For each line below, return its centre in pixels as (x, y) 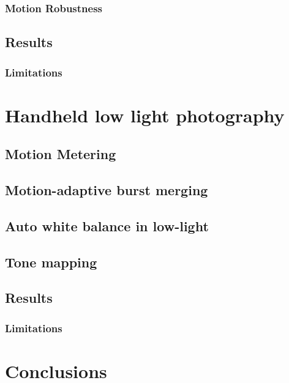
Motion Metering (61, 154)
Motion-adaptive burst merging (107, 190)
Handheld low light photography (145, 115)
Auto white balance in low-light (107, 225)
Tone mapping (51, 262)
